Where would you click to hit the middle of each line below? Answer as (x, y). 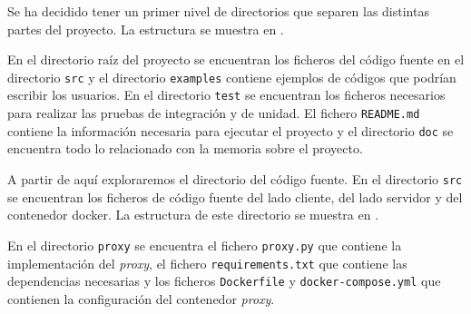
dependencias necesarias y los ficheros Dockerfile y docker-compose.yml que (224, 281)
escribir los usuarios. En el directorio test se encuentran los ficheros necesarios (226, 95)
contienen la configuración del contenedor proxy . (141, 298)
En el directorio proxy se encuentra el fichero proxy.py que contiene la (205, 245)
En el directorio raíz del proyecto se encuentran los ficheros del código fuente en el (236, 59)
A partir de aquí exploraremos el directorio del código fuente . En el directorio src (235, 179)
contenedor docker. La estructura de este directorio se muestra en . (193, 215)
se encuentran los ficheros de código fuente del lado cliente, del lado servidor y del (235, 196)
